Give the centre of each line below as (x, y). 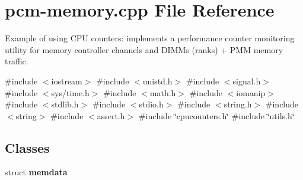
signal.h (247, 81)
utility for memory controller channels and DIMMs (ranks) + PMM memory (144, 49)
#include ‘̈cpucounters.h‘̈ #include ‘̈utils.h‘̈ (216, 115)
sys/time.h (70, 92)
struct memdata (36, 172)
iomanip (251, 92)
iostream (67, 81)
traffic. (17, 61)
